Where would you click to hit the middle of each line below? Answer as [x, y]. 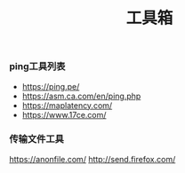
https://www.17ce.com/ [64, 114]
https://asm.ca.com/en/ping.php [81, 96]
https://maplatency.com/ [67, 105]
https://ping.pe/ [51, 86]
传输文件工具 [37, 139]
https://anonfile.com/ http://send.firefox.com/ [92, 159]
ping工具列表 [37, 67]
